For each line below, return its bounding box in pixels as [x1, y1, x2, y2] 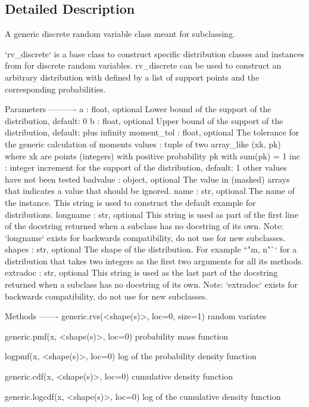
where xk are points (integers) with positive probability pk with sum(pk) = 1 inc [5, 149, 300, 162]
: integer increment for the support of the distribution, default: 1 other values [5, 161, 287, 174]
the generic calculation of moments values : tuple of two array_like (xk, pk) [5, 137, 281, 150]
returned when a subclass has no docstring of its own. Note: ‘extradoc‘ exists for [5, 278, 298, 291]
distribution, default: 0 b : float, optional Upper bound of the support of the [5, 114, 283, 127]
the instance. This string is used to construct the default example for [5, 196, 256, 208]
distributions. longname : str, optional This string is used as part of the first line [5, 208, 298, 220]
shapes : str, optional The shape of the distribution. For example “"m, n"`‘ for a [5, 243, 297, 255]
